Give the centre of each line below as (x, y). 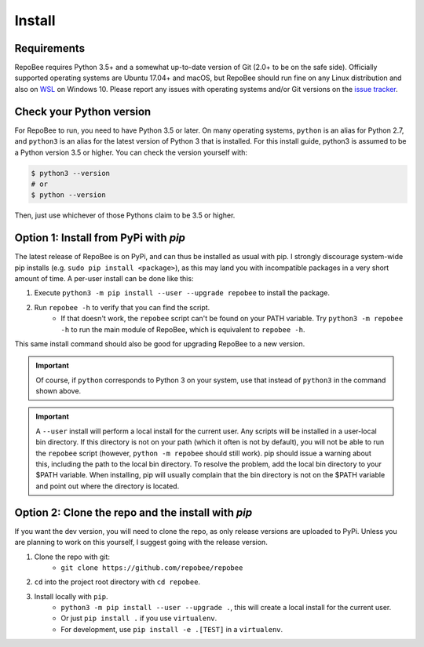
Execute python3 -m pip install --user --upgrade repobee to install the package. (182, 293)
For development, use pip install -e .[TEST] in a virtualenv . (172, 629)
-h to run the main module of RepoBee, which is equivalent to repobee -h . (183, 329)
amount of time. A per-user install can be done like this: (104, 278)
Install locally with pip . (71, 596)
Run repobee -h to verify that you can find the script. (122, 307)
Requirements (50, 48)
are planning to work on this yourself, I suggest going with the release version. (141, 543)
